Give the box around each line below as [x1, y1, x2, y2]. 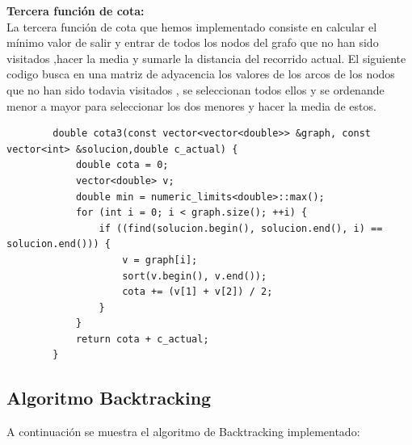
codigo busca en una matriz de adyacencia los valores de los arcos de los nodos [6, 65, 395, 82]
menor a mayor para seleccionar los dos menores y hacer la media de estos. [6, 97, 376, 114]
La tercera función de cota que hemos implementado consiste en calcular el [6, 18, 377, 35]
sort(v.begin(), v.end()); [122, 270, 267, 282]
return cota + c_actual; [75, 333, 209, 345]
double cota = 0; [75, 159, 169, 171]
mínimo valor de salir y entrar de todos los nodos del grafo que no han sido [6, 34, 379, 51]
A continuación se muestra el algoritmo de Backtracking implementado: [6, 423, 360, 440]
